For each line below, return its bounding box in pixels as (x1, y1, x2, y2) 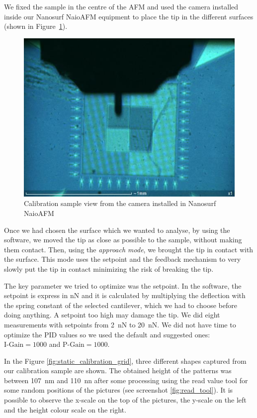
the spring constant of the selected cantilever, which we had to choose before (4, 300, 237, 310)
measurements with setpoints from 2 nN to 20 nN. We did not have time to (4, 319, 236, 329)
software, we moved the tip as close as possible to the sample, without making (4, 234, 242, 245)
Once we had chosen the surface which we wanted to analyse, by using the (4, 224, 230, 235)
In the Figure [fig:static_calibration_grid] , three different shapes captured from (4, 355, 247, 366)
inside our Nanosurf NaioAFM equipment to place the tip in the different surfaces (4, 11, 254, 21)
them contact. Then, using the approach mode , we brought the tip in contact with (4, 244, 254, 254)
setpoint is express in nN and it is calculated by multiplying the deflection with (4, 290, 246, 301)
